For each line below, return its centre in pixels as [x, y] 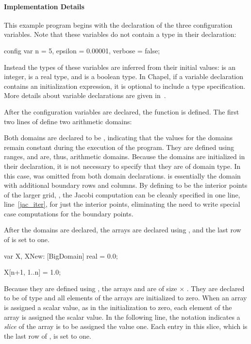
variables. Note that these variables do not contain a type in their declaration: [120, 34]
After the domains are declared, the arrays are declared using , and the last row [123, 230]
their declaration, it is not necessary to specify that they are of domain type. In [122, 166]
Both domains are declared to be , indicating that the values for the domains [118, 138]
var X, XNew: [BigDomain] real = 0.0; [61, 255]
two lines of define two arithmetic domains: [68, 121]
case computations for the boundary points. [69, 213]
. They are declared [216, 288]
